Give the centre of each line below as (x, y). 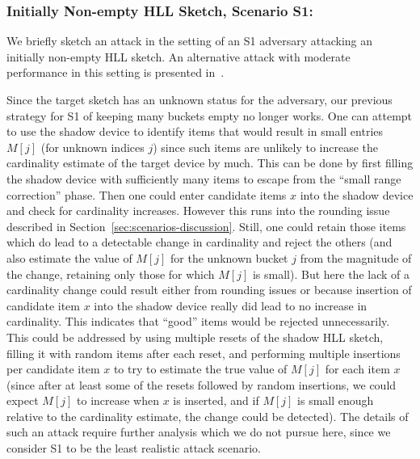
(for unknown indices (92, 147)
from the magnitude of (356, 257)
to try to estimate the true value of (200, 369)
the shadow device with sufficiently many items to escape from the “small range (204, 178)
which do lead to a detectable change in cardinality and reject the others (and (199, 242)
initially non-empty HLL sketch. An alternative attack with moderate (178, 56)
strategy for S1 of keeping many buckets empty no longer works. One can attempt (210, 115)
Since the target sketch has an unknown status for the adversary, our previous (199, 99)
